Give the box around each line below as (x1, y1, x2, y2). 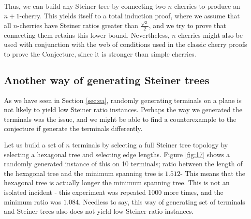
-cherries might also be (176, 29, 243, 40)
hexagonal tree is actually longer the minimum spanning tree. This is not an (4, 177, 230, 188)
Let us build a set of (4, 140, 64, 150)
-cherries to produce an (172, 1, 240, 11)
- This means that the (180, 168, 245, 178)
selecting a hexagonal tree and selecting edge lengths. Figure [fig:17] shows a (4, 149, 230, 159)
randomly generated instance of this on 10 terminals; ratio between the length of (4, 159, 243, 169)
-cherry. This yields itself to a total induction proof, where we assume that (19, 10, 240, 20)
